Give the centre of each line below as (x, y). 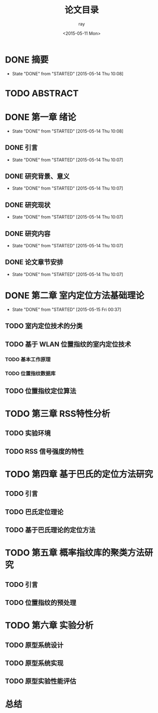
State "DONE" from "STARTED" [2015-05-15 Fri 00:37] (67, 309)
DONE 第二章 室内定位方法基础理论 (75, 296)
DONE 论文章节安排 (34, 262)
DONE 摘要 (27, 60)
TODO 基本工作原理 (28, 359)
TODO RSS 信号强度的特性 (44, 451)
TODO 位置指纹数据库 (30, 373)
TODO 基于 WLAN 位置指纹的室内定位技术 (68, 344)
